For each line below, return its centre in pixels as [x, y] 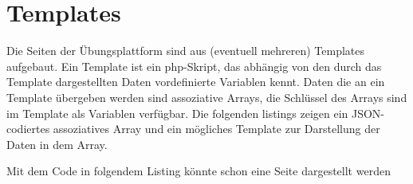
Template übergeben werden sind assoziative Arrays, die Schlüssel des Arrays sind [207, 97]
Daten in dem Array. [57, 144]
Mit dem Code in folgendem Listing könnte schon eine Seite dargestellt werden [199, 171]
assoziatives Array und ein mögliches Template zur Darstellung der [216, 129]
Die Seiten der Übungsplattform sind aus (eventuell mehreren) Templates [186, 51]
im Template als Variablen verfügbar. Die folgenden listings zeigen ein [177, 113]
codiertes [28, 129]
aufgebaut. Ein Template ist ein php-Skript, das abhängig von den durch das [194, 66]
